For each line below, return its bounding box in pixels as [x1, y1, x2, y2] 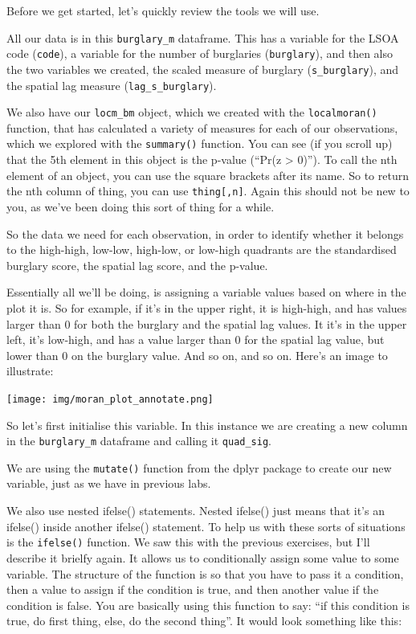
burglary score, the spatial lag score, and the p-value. [6, 256, 268, 273]
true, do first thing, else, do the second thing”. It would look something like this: [6, 612, 402, 629]
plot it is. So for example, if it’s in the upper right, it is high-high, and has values [6, 299, 407, 316]
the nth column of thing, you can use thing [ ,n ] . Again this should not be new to [6, 182, 410, 199]
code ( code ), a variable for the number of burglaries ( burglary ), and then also [6, 45, 394, 62]
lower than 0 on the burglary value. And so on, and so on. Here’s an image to [6, 346, 388, 363]
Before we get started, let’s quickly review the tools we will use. [6, 2, 320, 18]
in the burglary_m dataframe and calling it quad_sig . [6, 432, 272, 449]
